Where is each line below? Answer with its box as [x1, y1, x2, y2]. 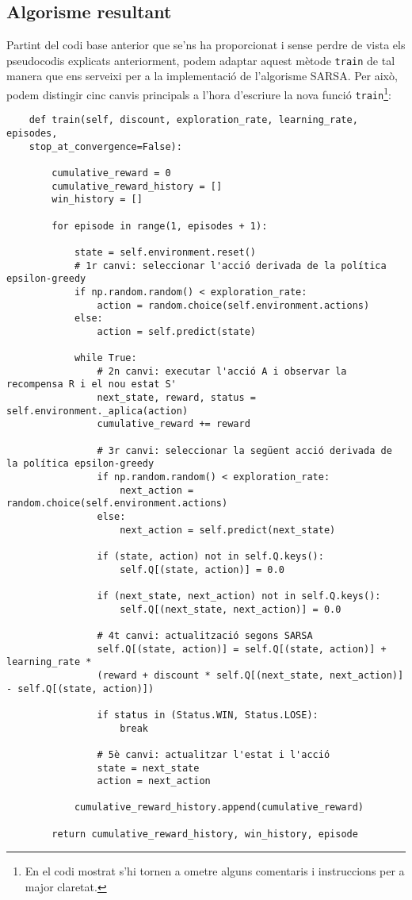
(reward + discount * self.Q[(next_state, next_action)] [97, 669, 404, 681]
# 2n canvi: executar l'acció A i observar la [97, 365, 347, 377]
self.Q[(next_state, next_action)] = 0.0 [120, 603, 341, 615]
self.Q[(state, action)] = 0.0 [120, 563, 284, 575]
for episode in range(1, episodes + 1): [51, 220, 268, 232]
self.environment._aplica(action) [6, 405, 189, 417]
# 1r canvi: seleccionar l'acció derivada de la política [74, 260, 387, 271]
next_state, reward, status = [97, 392, 256, 404]
